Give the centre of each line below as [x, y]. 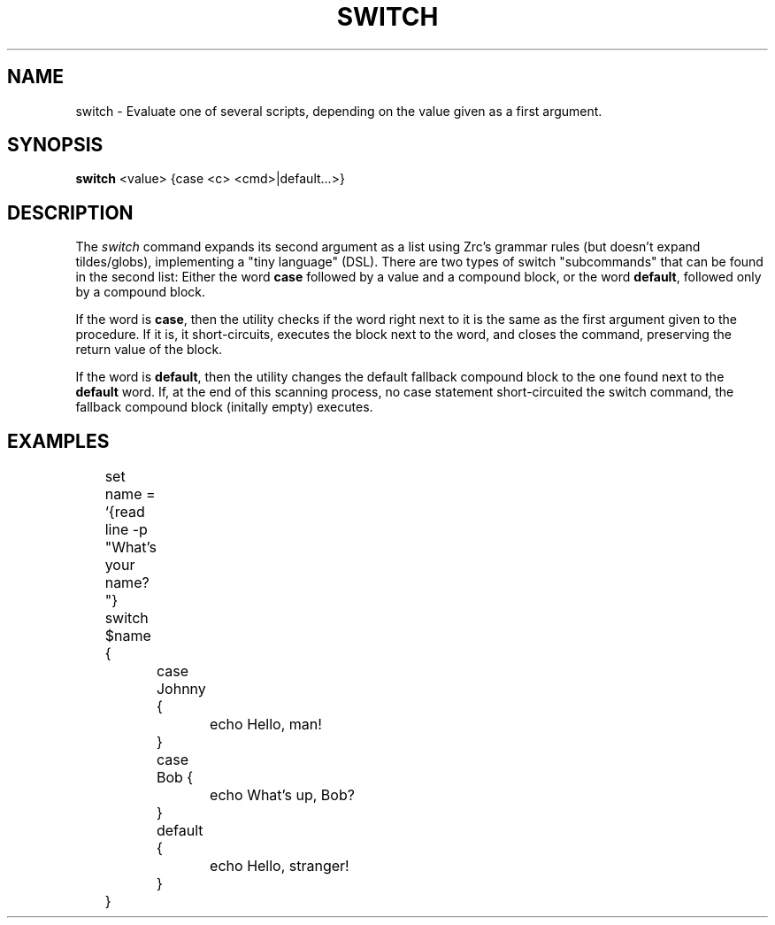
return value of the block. [149, 350]
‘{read [125, 512]
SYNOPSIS [55, 145]
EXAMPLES [58, 441]
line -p [126, 530]
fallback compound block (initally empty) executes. [224, 407]
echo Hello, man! [266, 725]
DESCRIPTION [70, 212]
